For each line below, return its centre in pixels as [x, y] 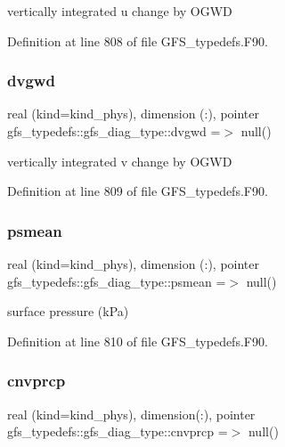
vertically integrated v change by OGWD [120, 161]
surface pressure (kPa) [68, 311]
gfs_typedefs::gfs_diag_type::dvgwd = [114, 131]
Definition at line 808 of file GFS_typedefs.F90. [138, 41]
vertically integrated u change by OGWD [120, 11]
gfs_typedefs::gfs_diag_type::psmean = [117, 281]
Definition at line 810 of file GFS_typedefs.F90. [138, 341]
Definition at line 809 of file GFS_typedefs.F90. [138, 191]
